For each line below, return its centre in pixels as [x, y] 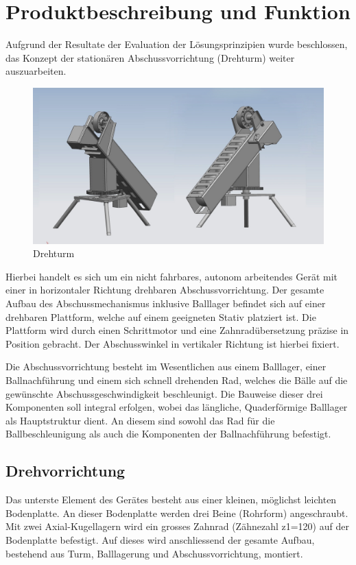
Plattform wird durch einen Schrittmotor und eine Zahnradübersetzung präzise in [177, 330]
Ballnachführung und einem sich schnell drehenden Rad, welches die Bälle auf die [177, 380]
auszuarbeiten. [36, 71]
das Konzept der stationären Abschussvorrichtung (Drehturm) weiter [150, 57]
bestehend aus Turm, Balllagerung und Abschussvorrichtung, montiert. [154, 553]
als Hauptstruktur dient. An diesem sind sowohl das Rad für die [140, 420]
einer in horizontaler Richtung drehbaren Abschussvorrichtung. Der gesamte [165, 290]
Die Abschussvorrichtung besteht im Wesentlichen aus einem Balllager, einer [166, 366]
